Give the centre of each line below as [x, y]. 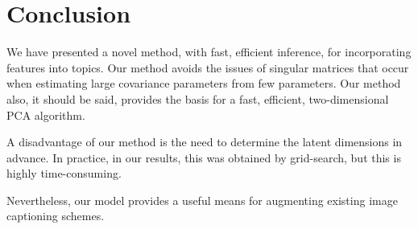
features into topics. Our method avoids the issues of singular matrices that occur [208, 67]
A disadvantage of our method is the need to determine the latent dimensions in [205, 142]
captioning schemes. [56, 216]
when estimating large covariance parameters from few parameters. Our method [204, 83]
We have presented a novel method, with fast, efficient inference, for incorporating [209, 52]
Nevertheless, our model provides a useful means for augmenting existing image [202, 200]
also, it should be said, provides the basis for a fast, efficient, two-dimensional [198, 98]
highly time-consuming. [64, 173]
